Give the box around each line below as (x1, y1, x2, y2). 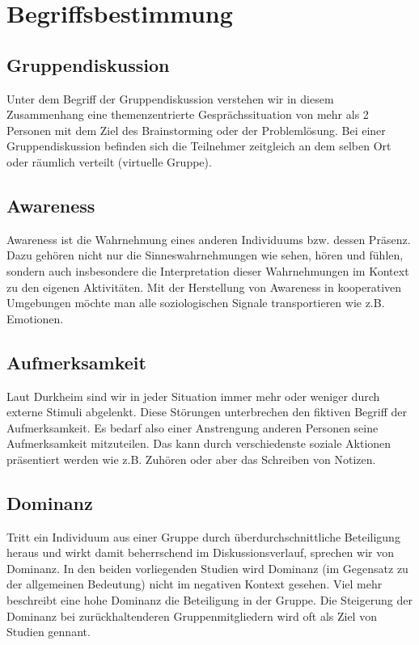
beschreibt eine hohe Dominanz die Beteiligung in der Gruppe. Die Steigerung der (6, 592, 413, 609)
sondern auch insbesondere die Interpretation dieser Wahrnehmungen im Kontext (6, 262, 409, 279)
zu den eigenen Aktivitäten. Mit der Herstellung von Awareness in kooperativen (6, 278, 402, 295)
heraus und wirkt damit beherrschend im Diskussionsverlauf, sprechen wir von (6, 544, 394, 561)
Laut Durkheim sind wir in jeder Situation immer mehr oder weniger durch (6, 387, 380, 404)
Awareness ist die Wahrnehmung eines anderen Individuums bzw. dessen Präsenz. (6, 230, 411, 247)
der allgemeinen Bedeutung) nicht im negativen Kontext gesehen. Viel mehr (6, 575, 383, 592)
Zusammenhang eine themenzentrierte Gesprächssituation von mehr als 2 (6, 106, 369, 123)
